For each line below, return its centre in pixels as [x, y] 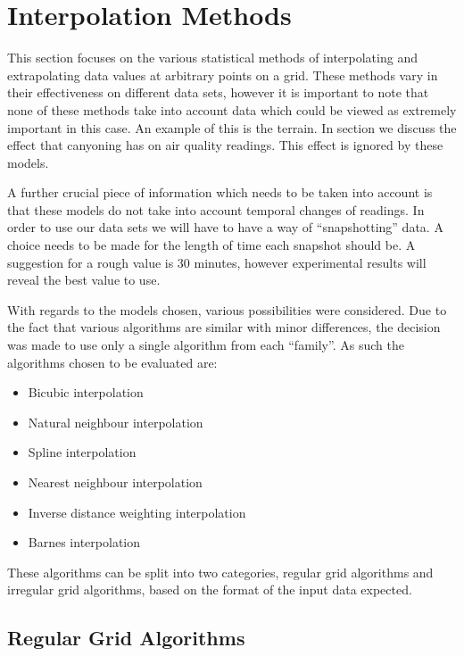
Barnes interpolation [84, 542]
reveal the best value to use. [84, 280]
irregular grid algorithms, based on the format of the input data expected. [210, 590]
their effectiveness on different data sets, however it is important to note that [218, 92]
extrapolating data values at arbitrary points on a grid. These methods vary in [223, 75]
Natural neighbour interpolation [116, 422]
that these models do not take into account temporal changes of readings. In [216, 209]
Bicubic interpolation [86, 392]
